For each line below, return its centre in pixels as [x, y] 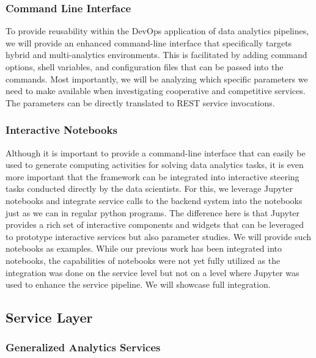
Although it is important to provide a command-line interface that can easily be [156, 152]
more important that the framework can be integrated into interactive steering [152, 176]
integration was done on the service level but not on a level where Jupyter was [152, 272]
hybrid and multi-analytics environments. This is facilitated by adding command [156, 55]
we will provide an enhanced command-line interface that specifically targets [149, 42]
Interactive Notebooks [61, 130]
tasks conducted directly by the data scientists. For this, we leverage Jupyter [149, 188]
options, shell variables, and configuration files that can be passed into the [145, 67]
